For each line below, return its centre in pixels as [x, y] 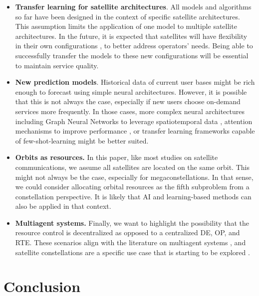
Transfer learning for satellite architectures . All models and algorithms [133, 6]
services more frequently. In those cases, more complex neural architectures [130, 111]
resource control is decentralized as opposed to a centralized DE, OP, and [128, 232]
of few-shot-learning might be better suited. [82, 140]
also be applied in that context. [63, 206]
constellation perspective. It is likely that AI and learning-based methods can [133, 196]
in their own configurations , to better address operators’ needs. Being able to [134, 46]
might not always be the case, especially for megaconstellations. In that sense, [134, 177]
